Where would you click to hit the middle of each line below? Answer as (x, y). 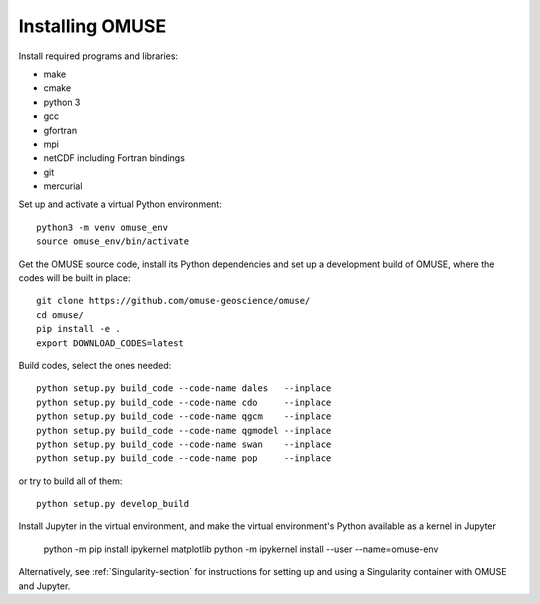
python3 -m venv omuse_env (102, 227)
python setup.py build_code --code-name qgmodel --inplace (184, 430)
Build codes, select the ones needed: (95, 365)
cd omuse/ (60, 314)
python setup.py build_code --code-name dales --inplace (184, 388)
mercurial (63, 186)
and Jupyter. (44, 586)
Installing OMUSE (92, 26)
